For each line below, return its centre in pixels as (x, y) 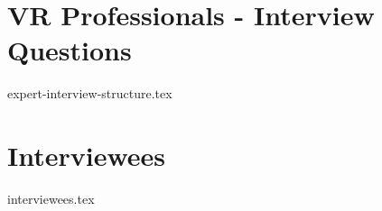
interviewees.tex (51, 199)
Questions (70, 50)
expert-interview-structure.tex (90, 93)
